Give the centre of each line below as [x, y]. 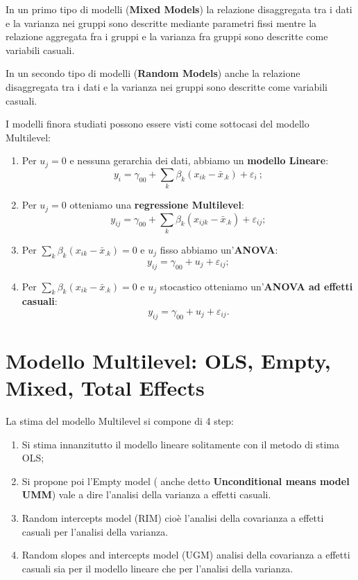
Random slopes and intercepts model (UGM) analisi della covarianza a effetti [186, 555]
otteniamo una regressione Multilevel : [157, 205]
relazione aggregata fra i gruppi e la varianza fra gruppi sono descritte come [167, 36]
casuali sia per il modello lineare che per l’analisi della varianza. [157, 568]
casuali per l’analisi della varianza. [95, 531]
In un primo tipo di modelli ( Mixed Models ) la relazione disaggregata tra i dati [179, 9]
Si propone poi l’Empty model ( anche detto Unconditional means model [186, 481]
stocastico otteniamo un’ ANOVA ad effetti [256, 286]
